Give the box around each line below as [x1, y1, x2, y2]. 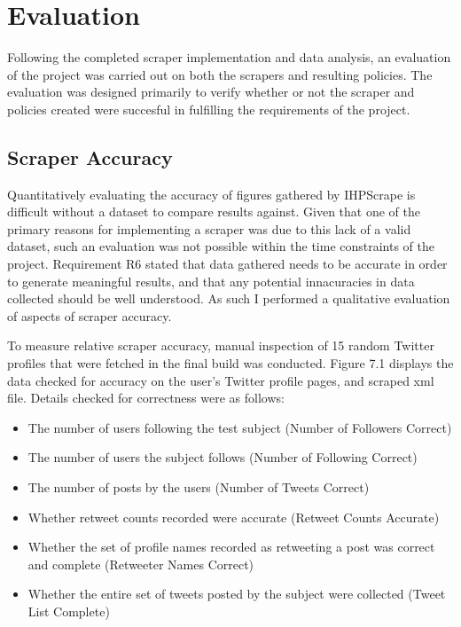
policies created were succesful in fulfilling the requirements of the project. [7, 99, 410, 118]
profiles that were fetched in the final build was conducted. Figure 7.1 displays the [7, 354, 454, 372]
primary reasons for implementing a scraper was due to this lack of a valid [7, 219, 411, 238]
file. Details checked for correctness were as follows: [7, 388, 285, 407]
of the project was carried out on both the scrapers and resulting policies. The [7, 65, 433, 83]
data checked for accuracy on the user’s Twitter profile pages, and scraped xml [7, 371, 434, 389]
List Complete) [27, 601, 110, 620]
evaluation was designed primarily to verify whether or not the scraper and [7, 82, 415, 101]
